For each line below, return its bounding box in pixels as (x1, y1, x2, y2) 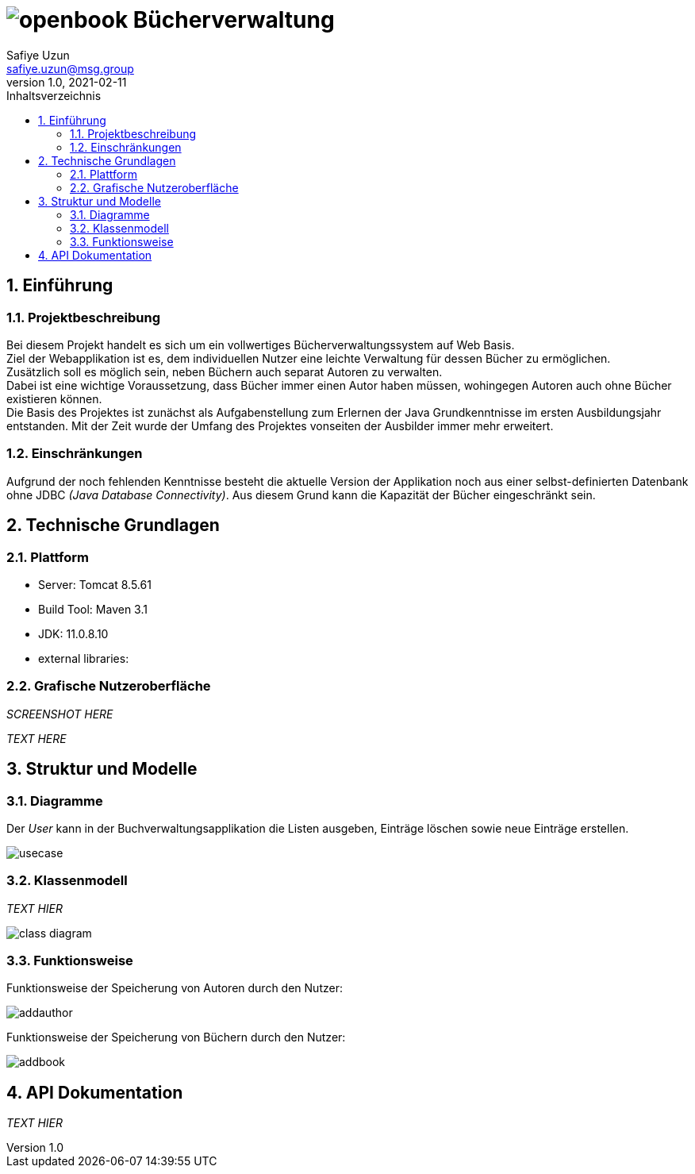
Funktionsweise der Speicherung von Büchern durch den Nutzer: (6, 1030, 346, 1045)
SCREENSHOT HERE (6, 706, 113, 721)
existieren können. (6, 391, 102, 406)
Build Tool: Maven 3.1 (38, 602, 148, 616)
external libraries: (38, 651, 129, 665)
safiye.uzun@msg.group (6, 61, 134, 75)
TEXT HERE (6, 731, 67, 745)
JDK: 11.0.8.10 (38, 626, 109, 641)
